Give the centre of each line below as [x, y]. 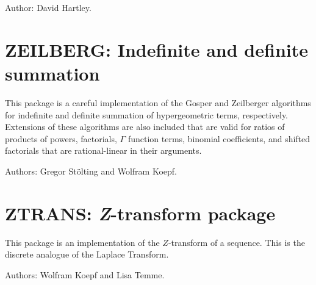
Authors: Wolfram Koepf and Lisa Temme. [85, 274]
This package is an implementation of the [82, 242]
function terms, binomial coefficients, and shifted [219, 138]
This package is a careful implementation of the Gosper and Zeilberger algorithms [158, 102]
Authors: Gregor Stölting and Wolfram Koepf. [91, 171]
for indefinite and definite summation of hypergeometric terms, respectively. [147, 114]
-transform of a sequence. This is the [236, 242]
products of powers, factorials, [61, 138]
